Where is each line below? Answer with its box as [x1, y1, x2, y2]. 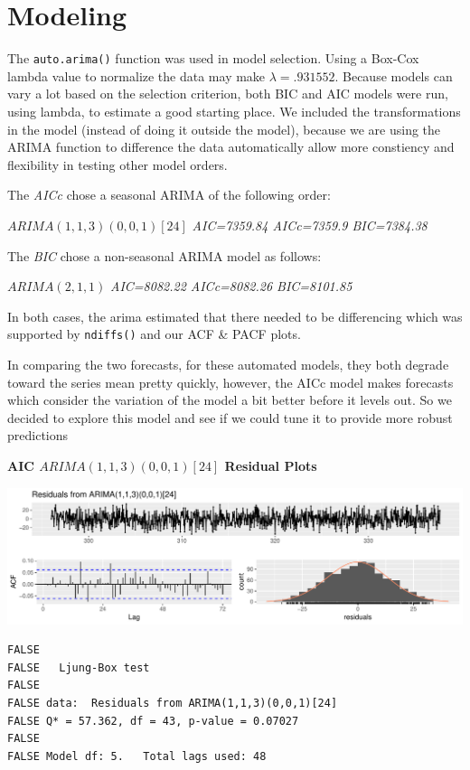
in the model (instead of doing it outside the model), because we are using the [7, 119, 441, 138]
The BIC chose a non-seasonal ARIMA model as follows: [7, 246, 322, 265]
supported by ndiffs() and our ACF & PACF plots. [7, 324, 301, 343]
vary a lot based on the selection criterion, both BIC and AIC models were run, [7, 84, 448, 103]
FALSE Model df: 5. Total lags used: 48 [7, 749, 267, 763]
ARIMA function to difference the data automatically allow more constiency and [7, 137, 455, 156]
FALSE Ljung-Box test [7, 661, 150, 674]
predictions [7, 426, 69, 445]
